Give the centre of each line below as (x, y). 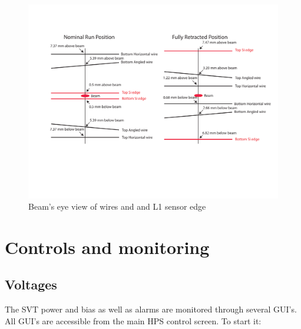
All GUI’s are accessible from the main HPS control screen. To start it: (133, 320)
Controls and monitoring (107, 247)
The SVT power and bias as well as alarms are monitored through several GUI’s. (151, 309)
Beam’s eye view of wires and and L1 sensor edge (117, 206)
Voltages (31, 284)
